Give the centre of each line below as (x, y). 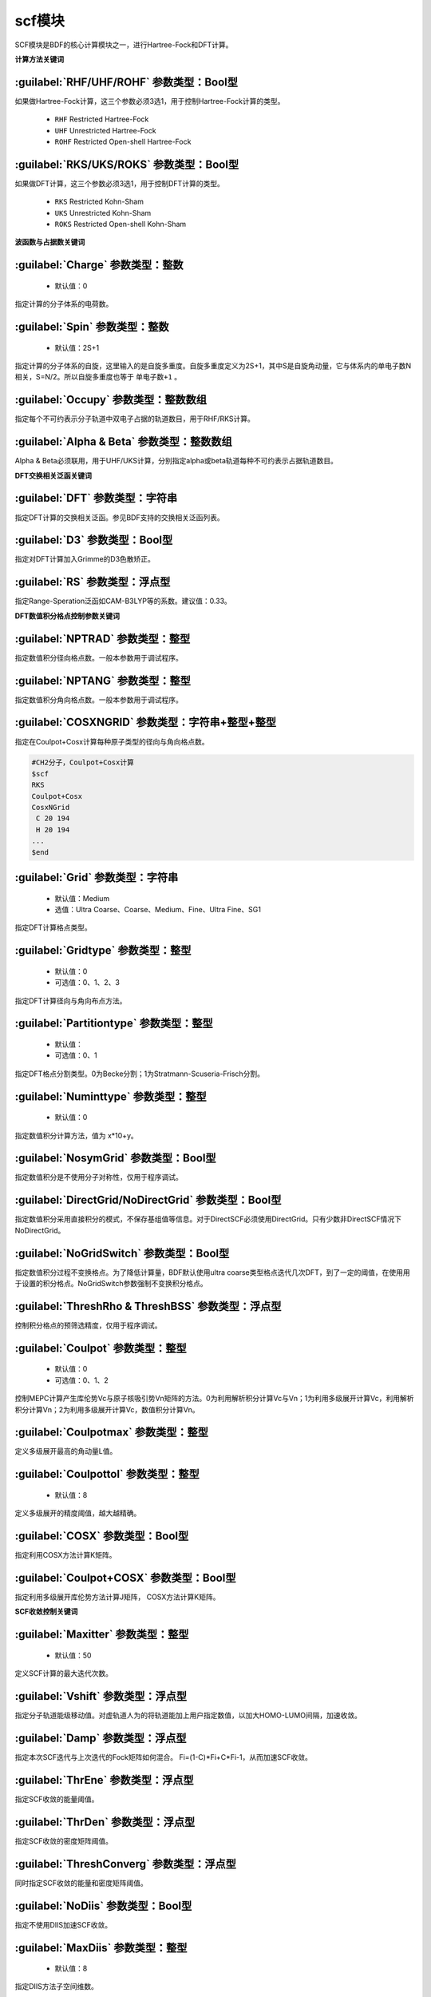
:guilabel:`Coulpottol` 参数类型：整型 (107, 1474)
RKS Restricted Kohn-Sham (99, 202)
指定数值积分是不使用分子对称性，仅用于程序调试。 (99, 1177)
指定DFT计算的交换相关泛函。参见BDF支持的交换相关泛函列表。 (119, 517)
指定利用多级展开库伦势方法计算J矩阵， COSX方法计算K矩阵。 (117, 1597)
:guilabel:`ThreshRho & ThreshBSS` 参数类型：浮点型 (148, 1306)
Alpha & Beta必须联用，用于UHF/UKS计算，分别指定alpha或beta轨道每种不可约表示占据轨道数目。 (176, 461)
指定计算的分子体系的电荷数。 (64, 304)
